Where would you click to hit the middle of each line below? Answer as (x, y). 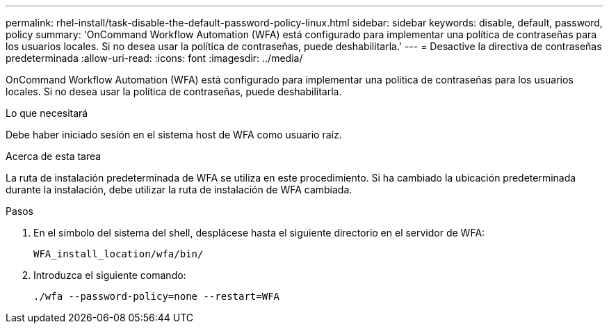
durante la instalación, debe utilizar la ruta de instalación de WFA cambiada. (179, 190)
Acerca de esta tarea (54, 156)
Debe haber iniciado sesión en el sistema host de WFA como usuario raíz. (174, 135)
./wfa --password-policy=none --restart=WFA (157, 296)
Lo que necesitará (47, 113)
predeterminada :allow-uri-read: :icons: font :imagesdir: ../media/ (154, 58)
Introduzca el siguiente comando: (110, 275)
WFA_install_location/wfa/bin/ (119, 254)
